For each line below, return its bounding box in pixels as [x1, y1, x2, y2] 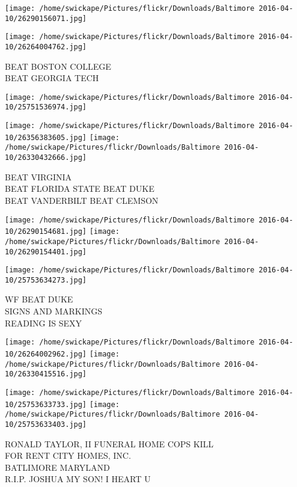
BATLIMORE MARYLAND [5, 461, 110, 473]
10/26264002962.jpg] [5, 349, 87, 358]
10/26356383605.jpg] [5, 133, 87, 142]
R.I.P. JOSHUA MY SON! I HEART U [5, 473, 151, 485]
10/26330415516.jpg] [5, 370, 87, 379]
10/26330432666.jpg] [5, 153, 87, 162]
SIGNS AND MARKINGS [5, 305, 102, 317]
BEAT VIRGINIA [5, 170, 72, 183]
